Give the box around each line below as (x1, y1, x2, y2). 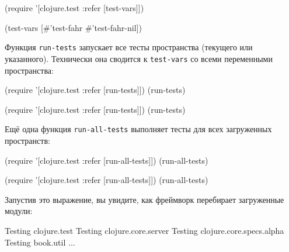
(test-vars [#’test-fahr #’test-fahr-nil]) (5, 21, 142, 33)
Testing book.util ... (5, 236, 75, 248)
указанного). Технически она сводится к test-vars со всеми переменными (5, 52, 273, 64)
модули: (5, 205, 33, 217)
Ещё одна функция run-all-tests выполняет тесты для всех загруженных (5, 123, 272, 135)
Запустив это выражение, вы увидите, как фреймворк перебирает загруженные (5, 193, 284, 205)
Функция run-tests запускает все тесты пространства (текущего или (5, 41, 253, 53)
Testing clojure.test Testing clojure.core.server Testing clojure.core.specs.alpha (5, 224, 284, 236)
